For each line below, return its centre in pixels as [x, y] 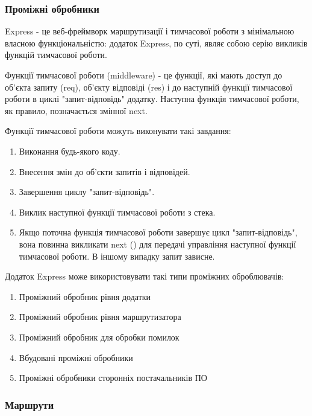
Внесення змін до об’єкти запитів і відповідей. [105, 171]
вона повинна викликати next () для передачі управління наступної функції [158, 244]
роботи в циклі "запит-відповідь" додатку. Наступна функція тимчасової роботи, [152, 99]
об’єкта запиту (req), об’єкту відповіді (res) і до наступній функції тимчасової [149, 87]
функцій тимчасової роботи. [56, 55]
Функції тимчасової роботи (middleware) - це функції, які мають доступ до [144, 75]
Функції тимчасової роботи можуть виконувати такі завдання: [118, 131]
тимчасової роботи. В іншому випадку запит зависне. [117, 256]
